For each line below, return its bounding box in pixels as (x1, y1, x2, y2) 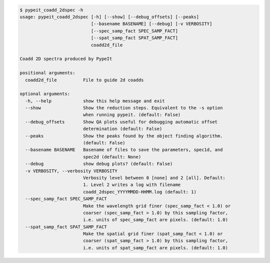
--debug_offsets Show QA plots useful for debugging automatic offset (25, 119, 217, 124)
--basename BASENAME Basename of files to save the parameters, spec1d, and (25, 147, 223, 152)
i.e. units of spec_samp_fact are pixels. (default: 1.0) (82, 217, 228, 222)
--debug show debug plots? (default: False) (25, 161, 173, 167)
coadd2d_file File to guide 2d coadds (25, 77, 144, 82)
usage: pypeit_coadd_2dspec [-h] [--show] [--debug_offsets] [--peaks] (19, 14, 199, 19)
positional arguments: (19, 70, 75, 76)
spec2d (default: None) (82, 154, 141, 159)
